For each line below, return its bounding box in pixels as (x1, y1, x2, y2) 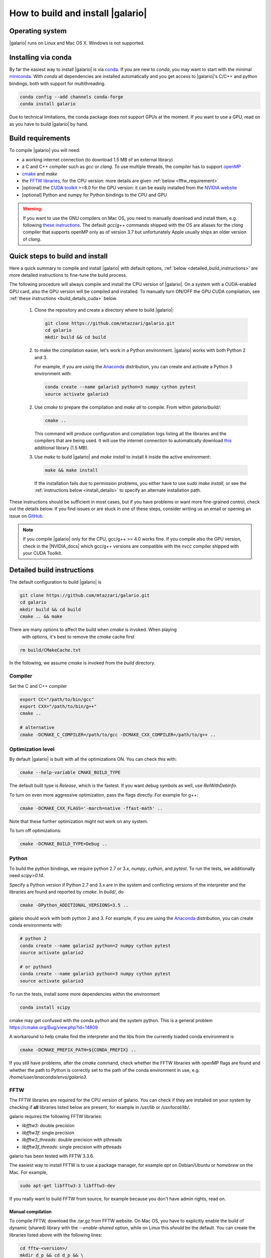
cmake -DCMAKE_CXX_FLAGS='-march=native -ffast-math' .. (20, 805, 163, 811)
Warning (23, 206, 41, 212)
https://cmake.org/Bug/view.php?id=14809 (9, 1024, 98, 1030)
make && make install (45, 467, 98, 473)
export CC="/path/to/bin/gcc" (20, 696, 94, 702)
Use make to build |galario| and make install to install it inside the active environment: (34, 453, 211, 460)
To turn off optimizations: (9, 828, 62, 834)
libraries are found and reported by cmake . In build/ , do (9, 889, 124, 895)
